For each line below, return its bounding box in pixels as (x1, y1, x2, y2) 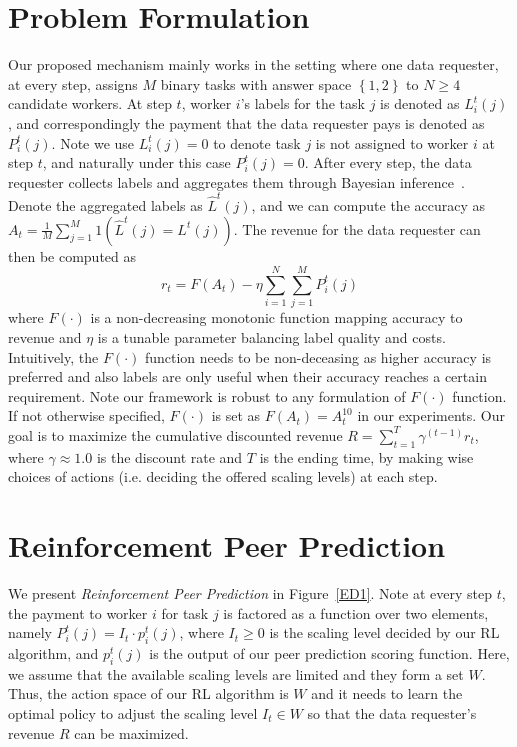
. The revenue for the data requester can (233, 218, 481, 239)
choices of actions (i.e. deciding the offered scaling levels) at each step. (8, 466, 438, 487)
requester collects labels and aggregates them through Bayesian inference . (8, 171, 465, 192)
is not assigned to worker (315, 132, 469, 153)
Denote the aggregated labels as (8, 195, 203, 215)
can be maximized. (74, 722, 189, 743)
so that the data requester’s (307, 702, 477, 723)
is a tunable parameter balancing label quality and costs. (97, 326, 446, 347)
